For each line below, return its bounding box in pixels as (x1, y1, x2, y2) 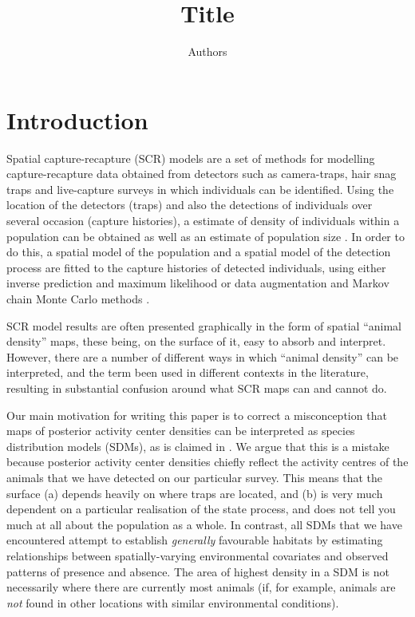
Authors (188, 43, 227, 60)
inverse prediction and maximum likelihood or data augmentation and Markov (6, 275, 389, 291)
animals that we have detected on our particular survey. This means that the (6, 469, 383, 485)
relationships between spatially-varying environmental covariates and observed (6, 547, 389, 564)
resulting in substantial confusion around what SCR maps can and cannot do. (6, 379, 387, 396)
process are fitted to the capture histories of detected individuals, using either (6, 259, 386, 275)
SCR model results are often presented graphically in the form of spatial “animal (6, 317, 401, 334)
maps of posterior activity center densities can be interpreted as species (6, 422, 355, 439)
